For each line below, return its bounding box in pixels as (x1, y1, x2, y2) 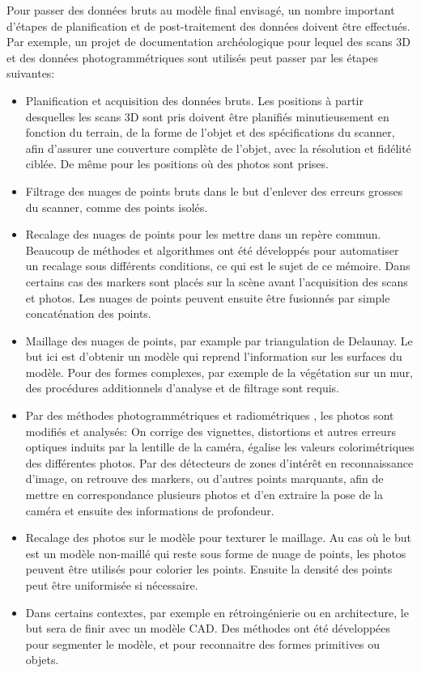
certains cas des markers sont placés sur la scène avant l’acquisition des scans (25, 273, 408, 290)
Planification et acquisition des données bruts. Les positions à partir (25, 91, 364, 108)
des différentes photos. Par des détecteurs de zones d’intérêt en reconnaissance (25, 454, 414, 471)
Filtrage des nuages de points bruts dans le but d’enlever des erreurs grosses (25, 182, 403, 199)
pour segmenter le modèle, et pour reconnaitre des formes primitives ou (25, 635, 381, 652)
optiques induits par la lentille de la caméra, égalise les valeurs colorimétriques (25, 438, 415, 455)
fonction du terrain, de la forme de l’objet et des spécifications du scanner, (25, 124, 395, 141)
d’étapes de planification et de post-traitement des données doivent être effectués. (6, 17, 410, 34)
